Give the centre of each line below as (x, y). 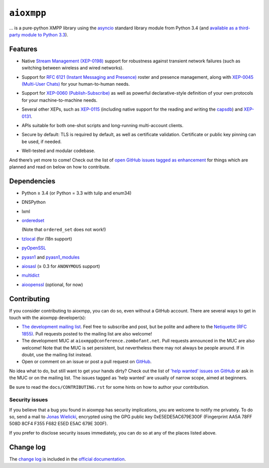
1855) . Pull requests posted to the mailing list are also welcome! (87, 333)
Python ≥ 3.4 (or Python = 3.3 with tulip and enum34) (77, 193)
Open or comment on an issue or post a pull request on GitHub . (87, 362)
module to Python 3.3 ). (45, 34)
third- (244, 28)
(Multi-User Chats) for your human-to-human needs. (76, 84)
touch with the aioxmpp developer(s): (48, 318)
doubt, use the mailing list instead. (57, 354)
